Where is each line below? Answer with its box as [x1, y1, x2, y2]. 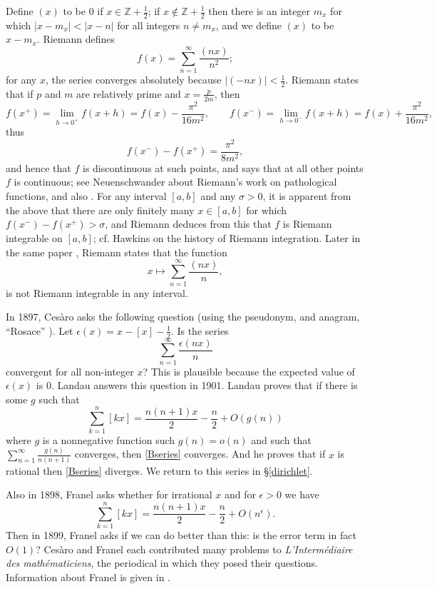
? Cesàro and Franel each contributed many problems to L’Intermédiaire [36, 541, 353, 556]
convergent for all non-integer [6, 363, 134, 378]
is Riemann [282, 216, 332, 231]
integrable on [6, 231, 63, 246]
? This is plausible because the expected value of [143, 363, 355, 378]
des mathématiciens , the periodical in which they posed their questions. [6, 555, 318, 570]
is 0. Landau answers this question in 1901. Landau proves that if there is [36, 378, 358, 393]
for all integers [117, 17, 180, 32]
